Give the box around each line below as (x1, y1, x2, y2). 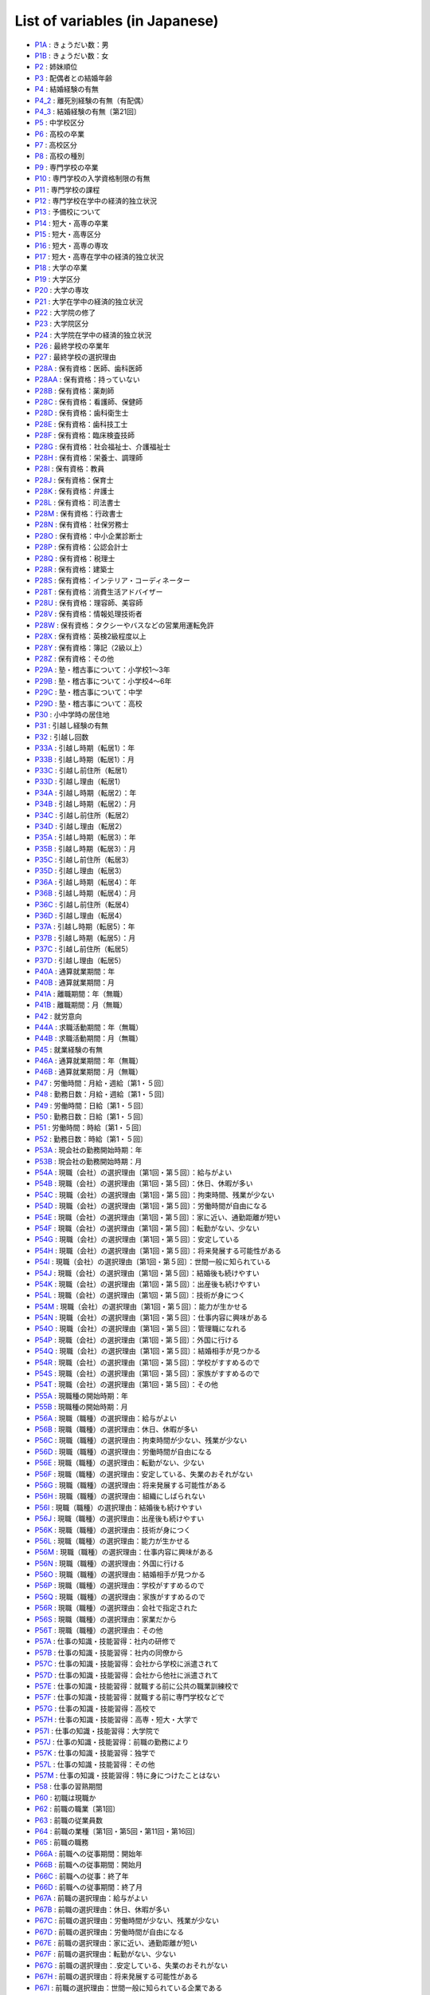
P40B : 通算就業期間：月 (34, 978, 115, 987)
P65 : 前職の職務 (34, 1838, 89, 1847)
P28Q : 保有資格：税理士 (34, 553, 115, 563)
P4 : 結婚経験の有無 (34, 85, 99, 94)
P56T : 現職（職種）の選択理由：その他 (34, 1626, 163, 1635)
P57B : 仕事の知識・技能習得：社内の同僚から (34, 1648, 184, 1657)
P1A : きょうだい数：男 (34, 40, 109, 49)
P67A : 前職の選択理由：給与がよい (34, 1894, 148, 1903)
